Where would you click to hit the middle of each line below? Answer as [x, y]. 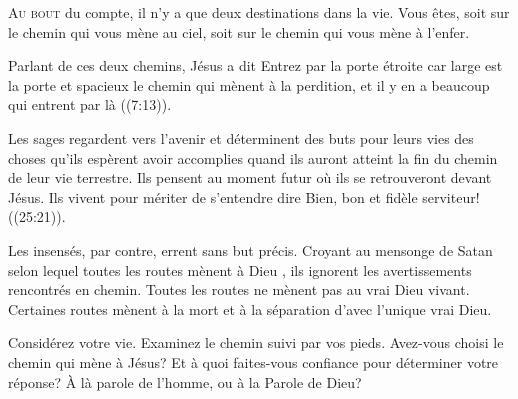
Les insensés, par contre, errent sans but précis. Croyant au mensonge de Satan [250, 249]
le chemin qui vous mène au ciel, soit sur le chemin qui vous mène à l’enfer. [239, 31]
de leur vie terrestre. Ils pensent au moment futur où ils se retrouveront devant [250, 177]
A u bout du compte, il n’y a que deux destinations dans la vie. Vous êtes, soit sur [259, 12]
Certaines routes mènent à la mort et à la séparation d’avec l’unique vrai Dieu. [250, 308]
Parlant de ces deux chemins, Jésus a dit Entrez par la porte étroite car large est [255, 65]
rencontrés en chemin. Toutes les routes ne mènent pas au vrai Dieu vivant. [239, 289]
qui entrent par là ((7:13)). [90, 104]
